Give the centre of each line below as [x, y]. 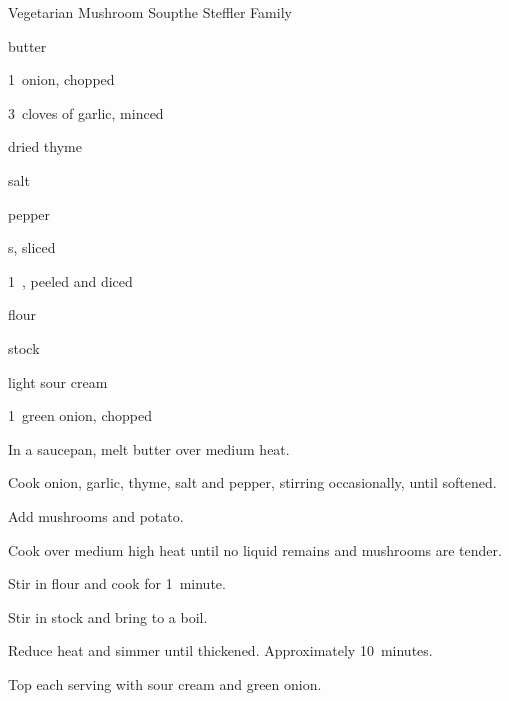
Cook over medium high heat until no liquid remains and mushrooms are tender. [255, 549]
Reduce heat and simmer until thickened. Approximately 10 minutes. [220, 650]
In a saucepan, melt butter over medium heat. [149, 448]
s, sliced [32, 247]
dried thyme [45, 146]
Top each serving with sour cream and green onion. [165, 683]
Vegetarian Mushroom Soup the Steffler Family [150, 12]
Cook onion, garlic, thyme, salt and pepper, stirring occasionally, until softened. [252, 482]
